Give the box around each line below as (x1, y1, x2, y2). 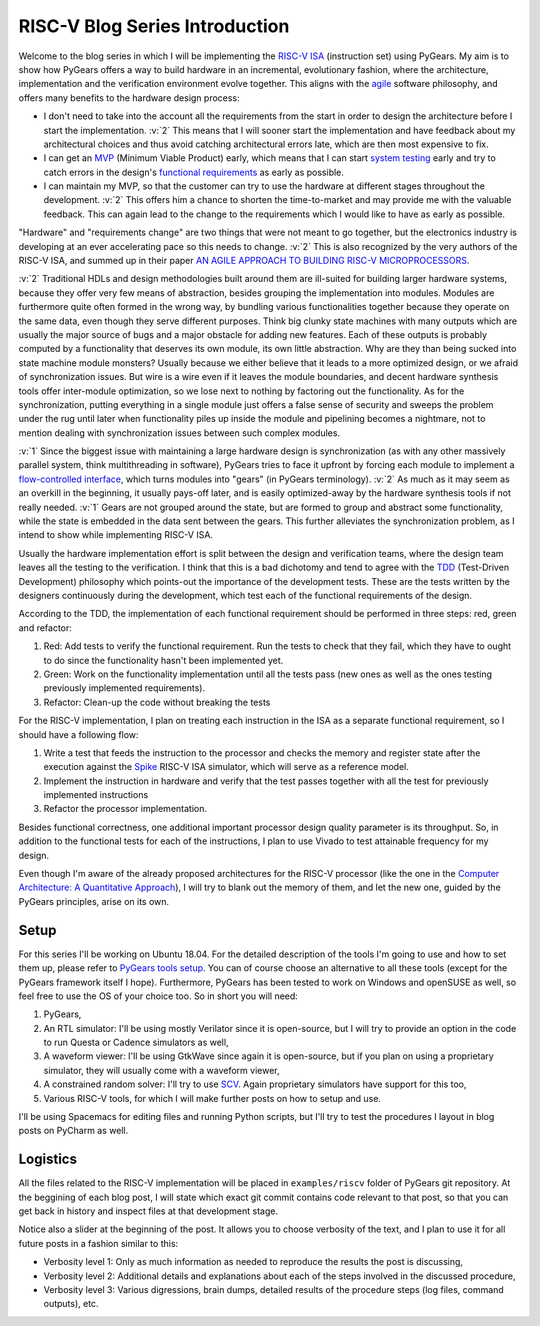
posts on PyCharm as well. (18, 1125, 129, 1137)
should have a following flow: (18, 728, 139, 740)
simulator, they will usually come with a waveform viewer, (43, 1064, 280, 1076)
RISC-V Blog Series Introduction (18, 15, 290, 37)
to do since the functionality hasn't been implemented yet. (43, 654, 284, 666)
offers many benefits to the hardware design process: (18, 91, 240, 104)
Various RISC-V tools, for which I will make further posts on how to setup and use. (43, 1092, 382, 1104)
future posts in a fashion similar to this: (18, 1237, 179, 1249)
